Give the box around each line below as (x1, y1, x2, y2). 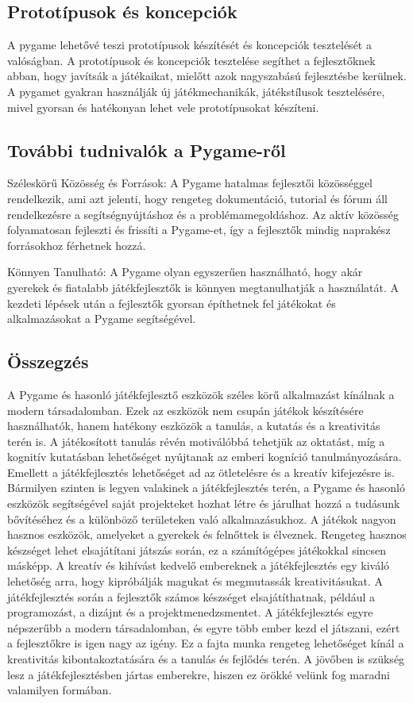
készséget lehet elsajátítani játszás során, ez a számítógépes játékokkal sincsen (7, 541, 387, 558)
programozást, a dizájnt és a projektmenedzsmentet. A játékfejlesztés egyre (7, 604, 373, 620)
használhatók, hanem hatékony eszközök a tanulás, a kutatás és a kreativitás (7, 417, 380, 434)
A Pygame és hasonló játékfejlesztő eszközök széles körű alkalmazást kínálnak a (7, 386, 395, 402)
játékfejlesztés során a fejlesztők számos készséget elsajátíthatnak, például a (7, 588, 376, 605)
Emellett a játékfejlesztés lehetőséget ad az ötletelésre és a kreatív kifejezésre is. (7, 463, 396, 480)
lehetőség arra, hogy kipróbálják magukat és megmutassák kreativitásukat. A (7, 573, 384, 590)
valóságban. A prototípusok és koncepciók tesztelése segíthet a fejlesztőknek (7, 52, 376, 68)
